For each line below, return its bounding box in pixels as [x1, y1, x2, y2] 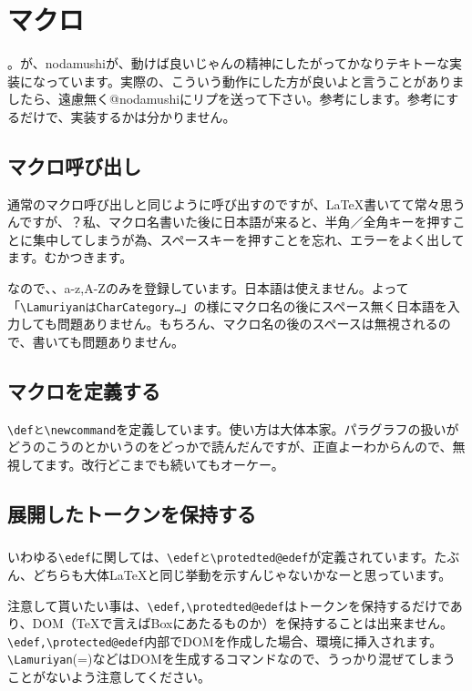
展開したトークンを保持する [7, 499, 256, 527]
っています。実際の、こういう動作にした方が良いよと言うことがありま [45, 71, 465, 90]
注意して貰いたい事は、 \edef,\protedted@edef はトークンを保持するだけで [7, 595, 450, 615]
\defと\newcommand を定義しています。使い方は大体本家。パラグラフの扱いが [7, 419, 459, 438]
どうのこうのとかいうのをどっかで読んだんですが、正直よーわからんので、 [7, 437, 453, 456]
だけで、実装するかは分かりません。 [19, 107, 236, 126]
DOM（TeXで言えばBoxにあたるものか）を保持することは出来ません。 [32, 614, 454, 633]
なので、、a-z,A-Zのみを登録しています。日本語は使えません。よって [7, 279, 409, 298]
